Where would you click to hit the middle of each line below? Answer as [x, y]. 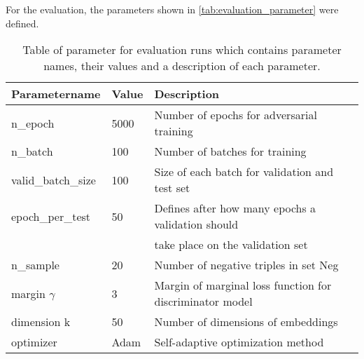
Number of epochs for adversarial [236, 115]
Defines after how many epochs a [235, 208]
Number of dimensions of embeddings [246, 322]
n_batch [32, 151]
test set [172, 188]
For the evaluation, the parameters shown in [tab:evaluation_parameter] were [172, 9]
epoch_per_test [51, 216]
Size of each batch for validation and [244, 172]
